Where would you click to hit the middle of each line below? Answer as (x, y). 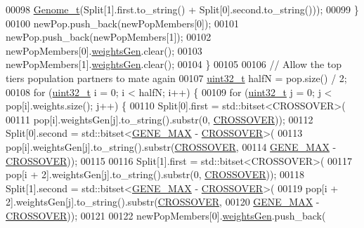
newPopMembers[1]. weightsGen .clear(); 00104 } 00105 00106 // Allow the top (174, 64)
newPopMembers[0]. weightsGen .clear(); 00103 (104, 50)
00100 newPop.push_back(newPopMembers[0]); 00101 (122, 23)
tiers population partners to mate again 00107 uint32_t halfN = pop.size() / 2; (176, 78)
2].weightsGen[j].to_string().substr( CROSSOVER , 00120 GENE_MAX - (163, 202)
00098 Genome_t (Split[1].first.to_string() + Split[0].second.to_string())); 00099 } (182, 9)
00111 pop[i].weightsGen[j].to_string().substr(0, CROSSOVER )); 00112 (160, 119)
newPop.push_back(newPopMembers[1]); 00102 (109, 37)
